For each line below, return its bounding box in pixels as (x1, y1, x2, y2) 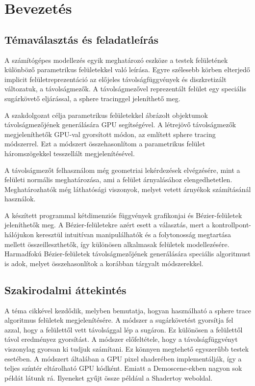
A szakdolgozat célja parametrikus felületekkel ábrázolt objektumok (4, 110, 208, 120)
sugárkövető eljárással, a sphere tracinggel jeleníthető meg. (4, 93, 180, 103)
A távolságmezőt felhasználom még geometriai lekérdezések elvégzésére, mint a (4, 165, 240, 175)
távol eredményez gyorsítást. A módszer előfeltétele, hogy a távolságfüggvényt (4, 334, 238, 344)
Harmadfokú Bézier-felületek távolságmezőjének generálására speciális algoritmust (4, 248, 251, 259)
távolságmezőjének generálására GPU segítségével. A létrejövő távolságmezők (4, 119, 236, 130)
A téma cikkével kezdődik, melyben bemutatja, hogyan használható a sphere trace (4, 305, 252, 315)
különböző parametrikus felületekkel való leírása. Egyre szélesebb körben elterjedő (4, 64, 250, 75)
